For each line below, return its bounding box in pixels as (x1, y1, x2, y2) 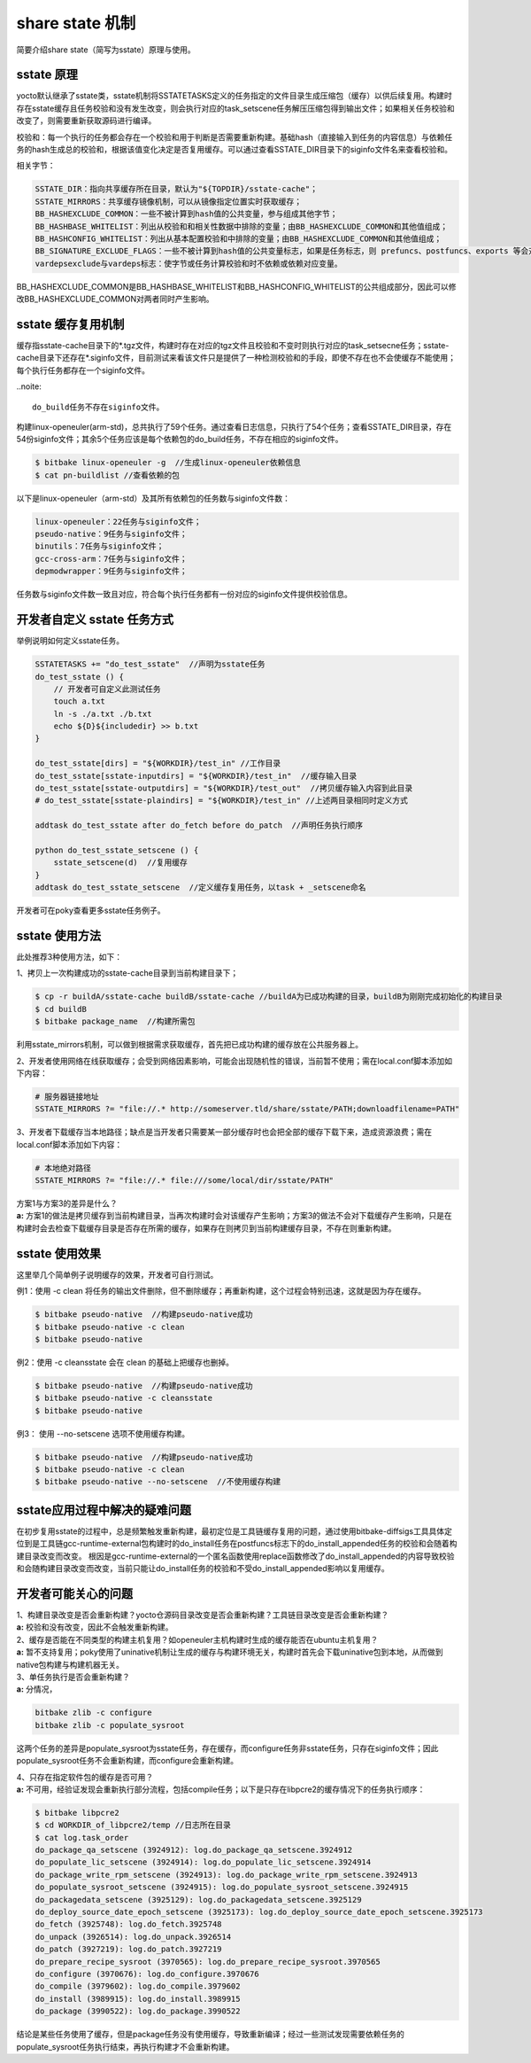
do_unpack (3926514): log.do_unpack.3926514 (35, 1932, 232, 1942)
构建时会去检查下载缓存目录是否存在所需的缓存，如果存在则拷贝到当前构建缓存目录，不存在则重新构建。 (16, 1223, 396, 1234)
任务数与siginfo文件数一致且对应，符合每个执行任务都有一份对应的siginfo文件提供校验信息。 (16, 589, 353, 600)
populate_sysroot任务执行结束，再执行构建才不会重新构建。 (16, 2041, 235, 2051)
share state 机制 (16, 13, 136, 33)
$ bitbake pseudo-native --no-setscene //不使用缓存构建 (35, 1476, 281, 1487)
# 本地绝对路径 (35, 1163, 92, 1173)
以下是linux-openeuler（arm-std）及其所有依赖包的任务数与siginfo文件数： (16, 493, 291, 503)
